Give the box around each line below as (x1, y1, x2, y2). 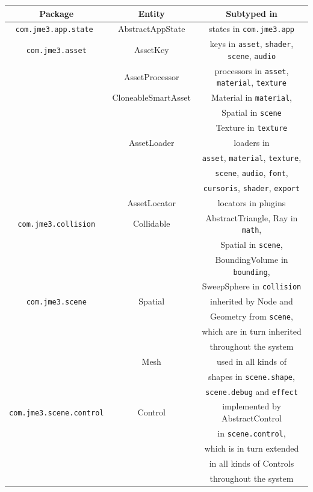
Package (39, 7, 74, 19)
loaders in (234, 136, 270, 149)
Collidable (133, 217, 170, 230)
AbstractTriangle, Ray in (205, 211, 298, 224)
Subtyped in (226, 7, 277, 19)
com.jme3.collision (17, 220, 96, 229)
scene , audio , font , (215, 166, 288, 178)
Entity (138, 7, 165, 19)
